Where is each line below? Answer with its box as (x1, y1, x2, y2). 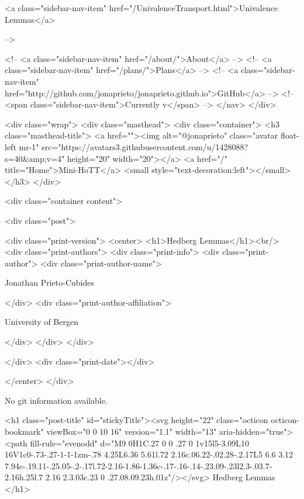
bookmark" (5, 425, 44, 438)
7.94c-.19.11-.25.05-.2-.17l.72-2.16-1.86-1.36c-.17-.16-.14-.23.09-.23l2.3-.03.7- (5, 459, 272, 472)
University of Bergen (5, 316, 78, 328)
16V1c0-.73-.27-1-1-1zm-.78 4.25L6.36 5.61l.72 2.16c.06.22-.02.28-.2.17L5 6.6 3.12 (5, 448, 293, 460)
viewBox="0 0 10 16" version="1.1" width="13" (46, 425, 217, 438)
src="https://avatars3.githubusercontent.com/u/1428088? (42, 140, 248, 153)
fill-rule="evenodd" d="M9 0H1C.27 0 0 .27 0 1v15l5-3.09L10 (30, 436, 250, 449)
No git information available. (5, 394, 108, 406)
